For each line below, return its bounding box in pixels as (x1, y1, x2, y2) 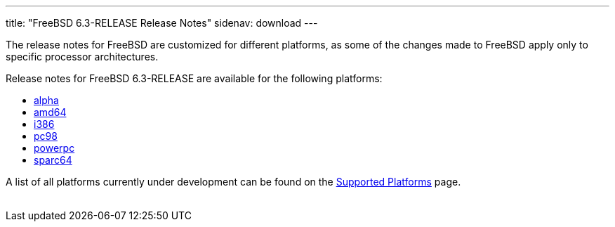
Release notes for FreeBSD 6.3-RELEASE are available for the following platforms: (6, 72, 383, 84)
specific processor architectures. (6, 51, 159, 63)
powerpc (34, 142, 75, 154)
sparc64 (34, 154, 72, 166)
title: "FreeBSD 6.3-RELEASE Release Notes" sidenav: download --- (6, 17, 318, 29)
